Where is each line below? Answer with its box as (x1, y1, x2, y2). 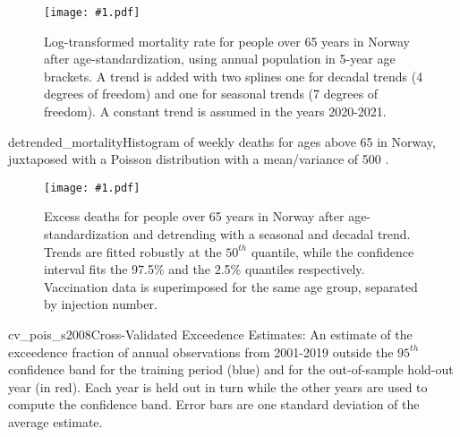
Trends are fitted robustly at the (44, 242, 222, 261)
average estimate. (8, 413, 103, 431)
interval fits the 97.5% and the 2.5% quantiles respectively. (44, 260, 365, 278)
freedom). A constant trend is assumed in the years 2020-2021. (44, 102, 387, 121)
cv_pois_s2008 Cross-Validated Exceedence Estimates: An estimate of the (8, 325, 413, 344)
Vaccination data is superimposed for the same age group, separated (44, 277, 418, 296)
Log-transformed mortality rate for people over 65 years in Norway (44, 31, 410, 50)
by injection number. (44, 295, 158, 313)
